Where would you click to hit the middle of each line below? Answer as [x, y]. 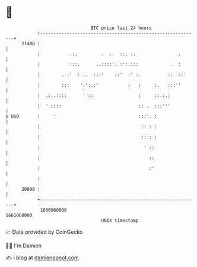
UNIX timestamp [120, 220]
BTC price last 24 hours [121, 28]
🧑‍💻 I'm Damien [24, 246]
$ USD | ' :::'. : [82, 116]
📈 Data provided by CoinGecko [44, 232]
